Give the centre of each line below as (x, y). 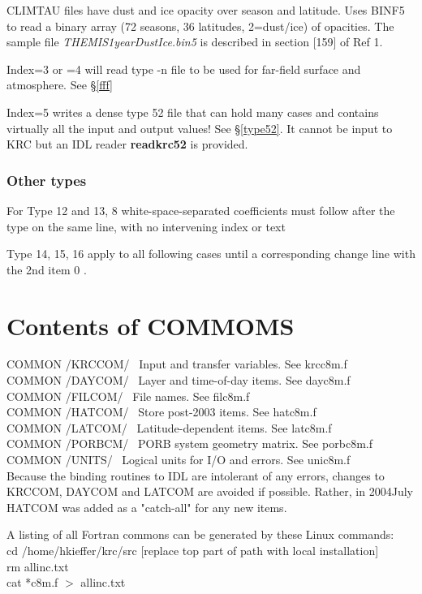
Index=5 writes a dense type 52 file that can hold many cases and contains (193, 112)
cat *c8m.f (32, 582)
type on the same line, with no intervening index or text (146, 226)
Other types (47, 180)
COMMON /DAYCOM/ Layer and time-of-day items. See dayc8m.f (179, 380)
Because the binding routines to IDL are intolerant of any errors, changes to (196, 475)
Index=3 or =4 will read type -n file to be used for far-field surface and (184, 69)
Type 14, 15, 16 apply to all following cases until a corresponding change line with (211, 254)
